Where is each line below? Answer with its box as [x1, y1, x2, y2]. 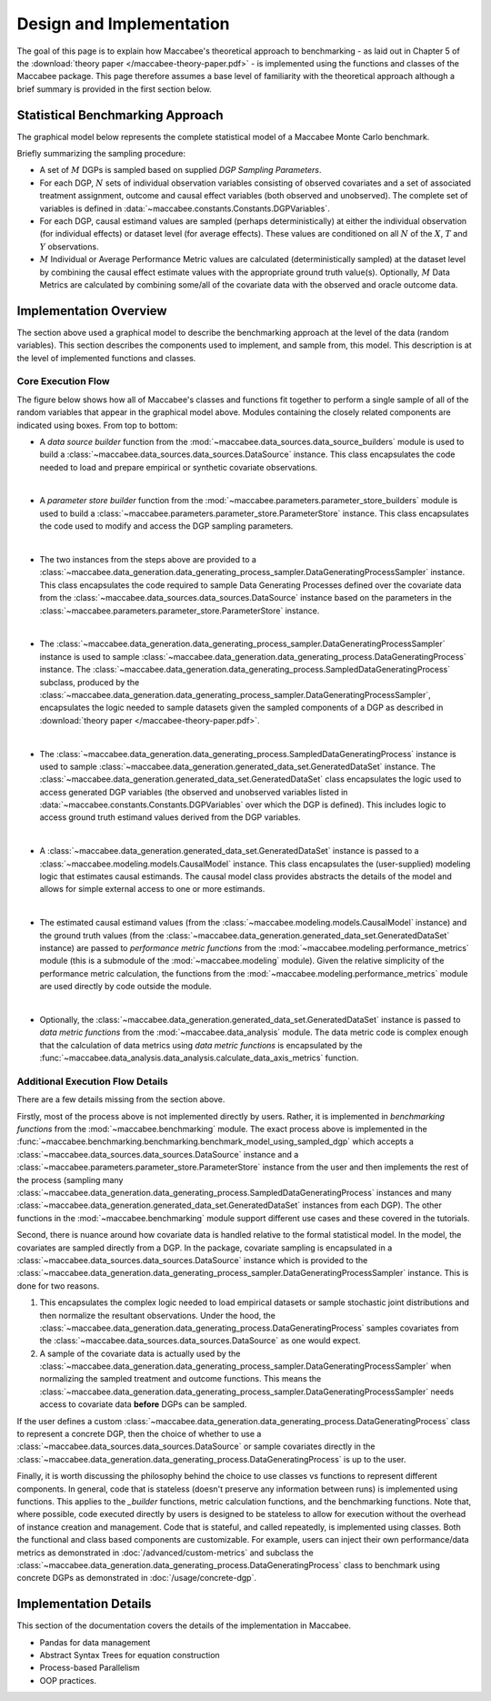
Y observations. [39, 241, 99, 252]
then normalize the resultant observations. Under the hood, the [39, 1310, 276, 1321]
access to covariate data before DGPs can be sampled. [39, 1399, 247, 1410]
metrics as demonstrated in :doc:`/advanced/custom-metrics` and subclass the [16, 1547, 314, 1558]
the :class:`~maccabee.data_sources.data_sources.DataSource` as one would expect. [39, 1335, 361, 1346]
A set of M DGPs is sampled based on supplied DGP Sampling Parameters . [39, 165, 322, 176]
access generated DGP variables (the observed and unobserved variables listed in [39, 786, 348, 797]
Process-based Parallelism [39, 1662, 140, 1674]
